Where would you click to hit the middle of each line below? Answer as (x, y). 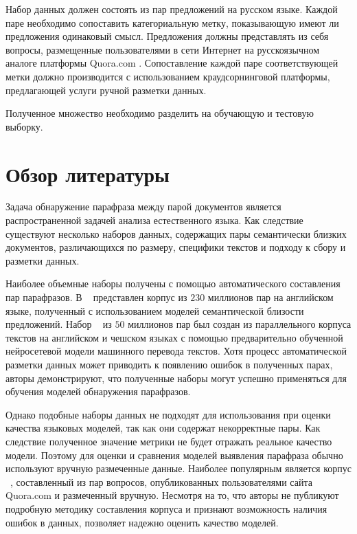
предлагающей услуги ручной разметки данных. (106, 90)
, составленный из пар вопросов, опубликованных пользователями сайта (161, 481)
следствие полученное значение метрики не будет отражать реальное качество (169, 441)
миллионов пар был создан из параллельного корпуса (240, 324)
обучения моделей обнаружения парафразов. (98, 391)
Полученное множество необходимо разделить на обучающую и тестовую (160, 113)
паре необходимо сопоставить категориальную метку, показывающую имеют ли (172, 22)
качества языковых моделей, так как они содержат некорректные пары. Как (163, 428)
